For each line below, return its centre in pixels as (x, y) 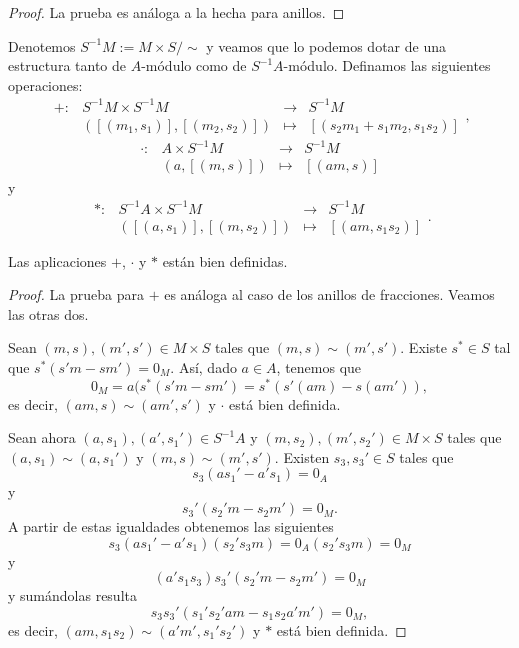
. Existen (302, 456)
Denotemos (42, 45)
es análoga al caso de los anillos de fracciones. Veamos (329, 294)
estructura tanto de (67, 65)
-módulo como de (194, 65)
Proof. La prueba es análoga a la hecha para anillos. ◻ (176, 12)
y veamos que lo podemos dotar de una (326, 45)
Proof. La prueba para (76, 294)
